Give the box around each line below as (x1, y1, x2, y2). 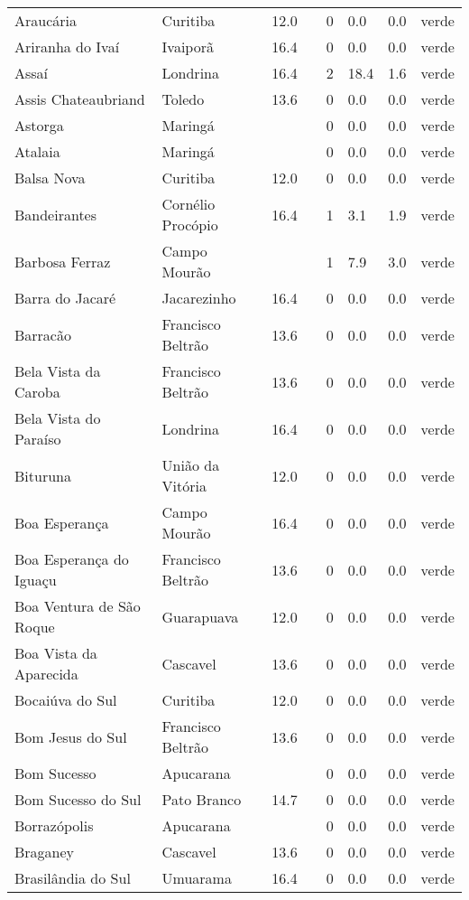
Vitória (161, 475, 207, 496)
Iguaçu (14, 569, 57, 590)
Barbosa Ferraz (14, 250, 111, 272)
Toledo (161, 89, 205, 109)
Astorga (14, 115, 64, 136)
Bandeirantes (14, 203, 97, 225)
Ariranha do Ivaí (14, 36, 120, 57)
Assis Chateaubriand (14, 89, 145, 109)
